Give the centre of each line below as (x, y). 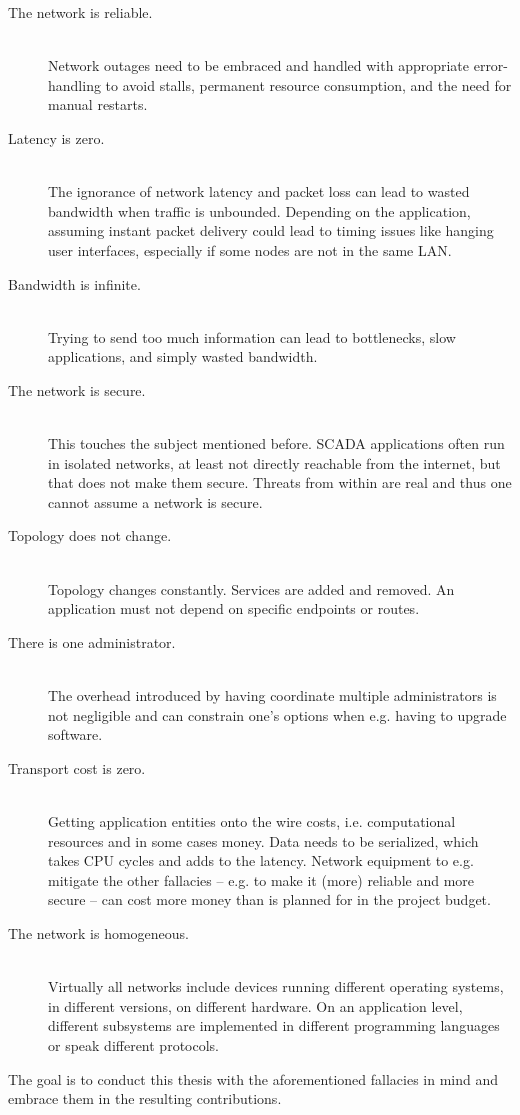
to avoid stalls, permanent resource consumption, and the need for (308, 84)
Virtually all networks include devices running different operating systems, (276, 986)
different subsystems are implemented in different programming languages (274, 1025)
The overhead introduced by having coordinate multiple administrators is (272, 695)
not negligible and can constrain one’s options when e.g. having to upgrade (277, 714)
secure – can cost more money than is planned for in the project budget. (269, 899)
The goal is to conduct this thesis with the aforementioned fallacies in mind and (253, 1078)
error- (491, 65)
